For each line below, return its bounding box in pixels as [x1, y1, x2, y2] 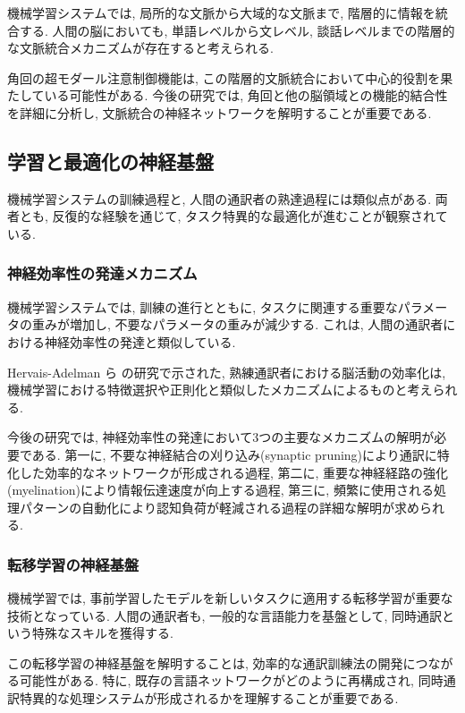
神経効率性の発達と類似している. [44, 332, 236, 351]
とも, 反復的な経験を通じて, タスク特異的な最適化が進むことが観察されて [19, 207, 448, 225]
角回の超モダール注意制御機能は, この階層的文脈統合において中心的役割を [7, 68, 441, 87]
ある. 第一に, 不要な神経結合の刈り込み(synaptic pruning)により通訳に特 [31, 445, 450, 463]
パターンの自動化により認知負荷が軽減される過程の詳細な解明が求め [19, 497, 420, 516]
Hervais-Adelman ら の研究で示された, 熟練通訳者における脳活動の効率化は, [7, 362, 446, 381]
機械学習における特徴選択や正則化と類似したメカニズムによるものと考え [7, 380, 433, 399]
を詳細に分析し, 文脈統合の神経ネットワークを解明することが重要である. [7, 103, 432, 122]
